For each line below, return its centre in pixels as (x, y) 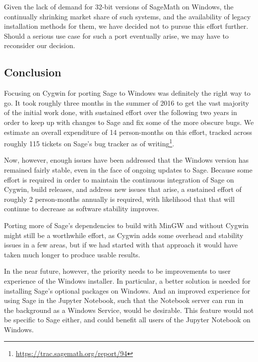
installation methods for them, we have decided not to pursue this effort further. (126, 26)
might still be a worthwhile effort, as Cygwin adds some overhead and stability (124, 235)
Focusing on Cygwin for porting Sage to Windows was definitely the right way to (127, 93)
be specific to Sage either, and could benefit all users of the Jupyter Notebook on (127, 320)
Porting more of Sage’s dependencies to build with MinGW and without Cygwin (126, 225)
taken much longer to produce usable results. (72, 254)
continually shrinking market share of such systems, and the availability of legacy (128, 16)
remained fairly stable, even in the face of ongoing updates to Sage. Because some (128, 169)
